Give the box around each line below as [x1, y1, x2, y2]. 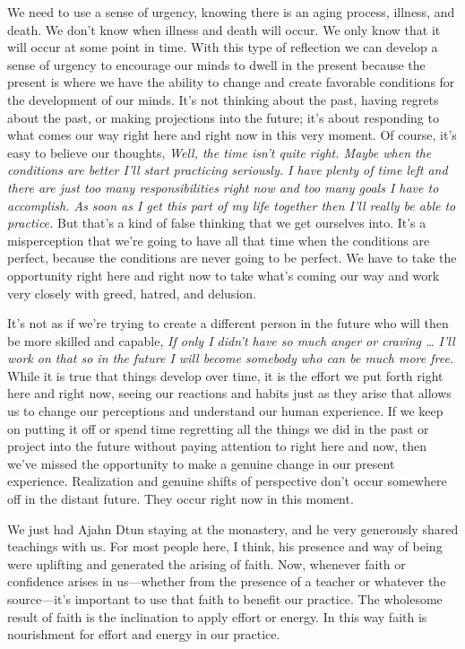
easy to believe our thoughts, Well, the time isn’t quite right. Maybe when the [7, 143, 432, 161]
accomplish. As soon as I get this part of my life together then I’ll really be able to [7, 195, 456, 214]
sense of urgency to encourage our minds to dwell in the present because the [7, 55, 426, 74]
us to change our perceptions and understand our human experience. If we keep [7, 402, 443, 420]
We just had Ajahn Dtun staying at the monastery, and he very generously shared [7, 519, 459, 538]
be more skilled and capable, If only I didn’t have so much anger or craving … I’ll [7, 331, 455, 350]
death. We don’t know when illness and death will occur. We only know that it [7, 20, 441, 39]
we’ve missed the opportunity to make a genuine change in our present [7, 454, 395, 472]
